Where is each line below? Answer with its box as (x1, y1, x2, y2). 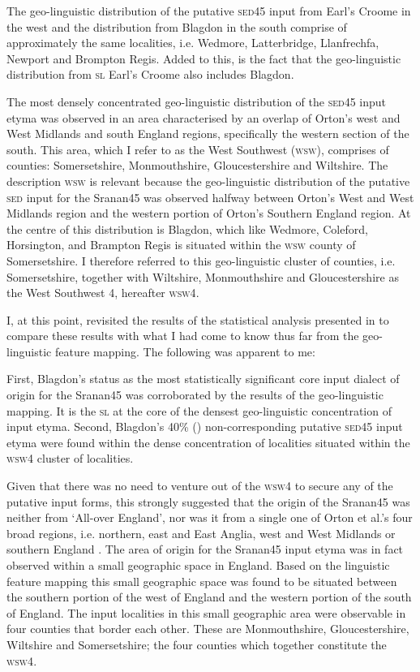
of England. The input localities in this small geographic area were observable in (6, 604, 406, 621)
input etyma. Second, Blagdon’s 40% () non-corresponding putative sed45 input (6, 418, 403, 435)
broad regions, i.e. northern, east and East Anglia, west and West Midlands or (6, 524, 396, 541)
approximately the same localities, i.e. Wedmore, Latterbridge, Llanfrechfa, (6, 34, 379, 51)
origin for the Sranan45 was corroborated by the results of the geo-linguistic (6, 386, 384, 403)
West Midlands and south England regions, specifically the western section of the (6, 125, 409, 142)
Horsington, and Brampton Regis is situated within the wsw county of (6, 236, 356, 253)
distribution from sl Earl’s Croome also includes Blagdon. (6, 66, 294, 83)
